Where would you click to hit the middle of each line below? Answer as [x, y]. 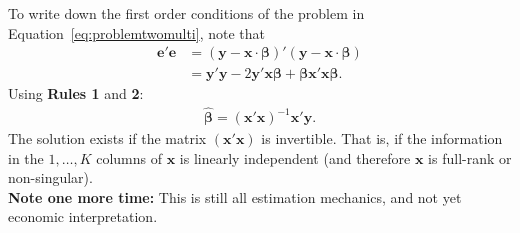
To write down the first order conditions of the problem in [186, 13]
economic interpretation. [83, 216]
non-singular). [50, 177]
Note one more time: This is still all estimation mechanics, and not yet [235, 196]
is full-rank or [470, 157]
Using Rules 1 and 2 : [76, 93]
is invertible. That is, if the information [382, 138]
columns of [129, 157]
